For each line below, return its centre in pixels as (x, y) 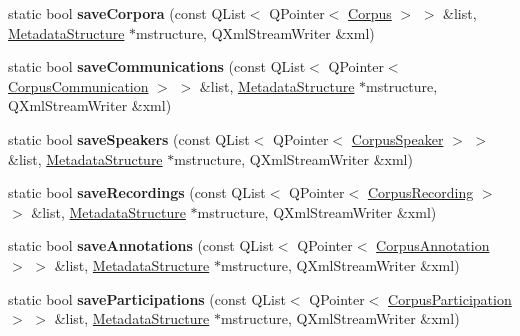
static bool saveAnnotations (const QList (141, 245)
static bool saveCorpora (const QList (127, 13)
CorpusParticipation (450, 298)
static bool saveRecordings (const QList (137, 192)
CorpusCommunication (78, 85)
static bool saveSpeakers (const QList (129, 138)
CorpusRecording (420, 192)
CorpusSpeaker (397, 138)
